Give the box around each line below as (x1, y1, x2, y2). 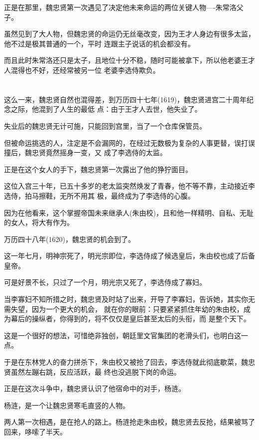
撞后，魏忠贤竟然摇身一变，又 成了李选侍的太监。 (4, 147, 167, 158)
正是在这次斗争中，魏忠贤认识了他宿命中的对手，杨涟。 (4, 383, 185, 394)
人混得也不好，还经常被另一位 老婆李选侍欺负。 (4, 64, 160, 75)
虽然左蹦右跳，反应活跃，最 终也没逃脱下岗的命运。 (10, 366, 181, 377)
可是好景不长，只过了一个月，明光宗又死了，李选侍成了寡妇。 (4, 277, 206, 287)
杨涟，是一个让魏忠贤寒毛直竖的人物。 (4, 400, 129, 410)
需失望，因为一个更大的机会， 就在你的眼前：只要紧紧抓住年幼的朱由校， (4, 303, 244, 314)
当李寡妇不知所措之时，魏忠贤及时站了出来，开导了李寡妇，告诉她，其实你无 (4, 294, 255, 304)
